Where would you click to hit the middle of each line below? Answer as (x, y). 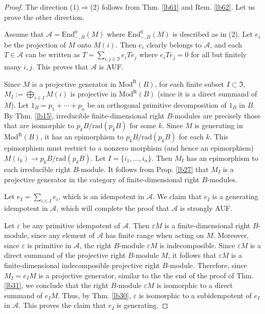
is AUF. (111, 67)
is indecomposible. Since (197, 245)
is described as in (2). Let (213, 34)
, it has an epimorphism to (82, 137)
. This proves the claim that (62, 305)
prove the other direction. (44, 17)
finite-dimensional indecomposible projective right (82, 265)
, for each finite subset (190, 83)
